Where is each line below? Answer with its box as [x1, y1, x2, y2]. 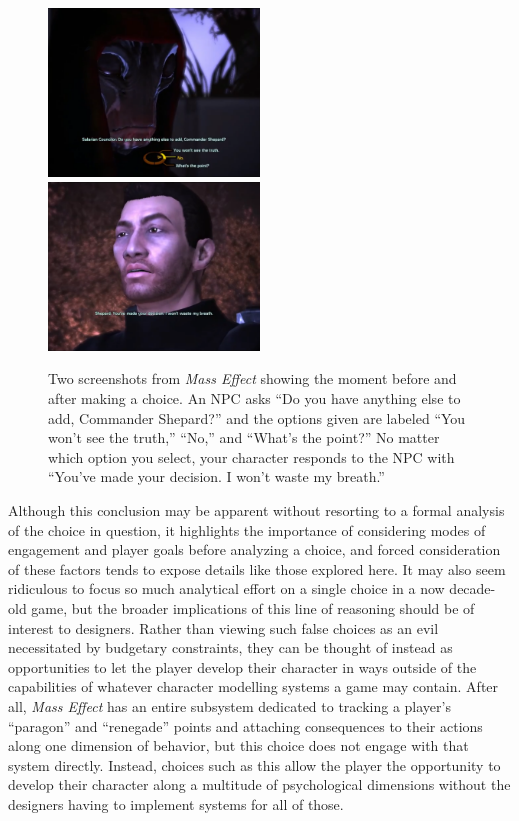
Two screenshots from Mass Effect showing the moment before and [48, 368, 457, 389]
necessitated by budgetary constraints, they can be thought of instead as [8, 637, 453, 658]
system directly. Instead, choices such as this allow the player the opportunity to [8, 754, 501, 775]
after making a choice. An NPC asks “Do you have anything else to [48, 388, 461, 409]
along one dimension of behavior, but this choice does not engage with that [8, 735, 469, 756]
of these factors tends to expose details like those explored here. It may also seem [8, 558, 506, 579]
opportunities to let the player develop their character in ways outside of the [8, 656, 477, 677]
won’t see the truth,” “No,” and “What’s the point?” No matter [48, 427, 440, 448]
